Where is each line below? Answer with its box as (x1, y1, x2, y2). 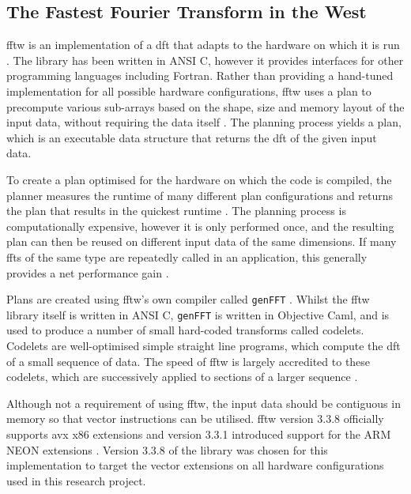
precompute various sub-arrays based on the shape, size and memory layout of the (6, 98, 405, 115)
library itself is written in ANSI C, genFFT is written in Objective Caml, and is (6, 306, 390, 322)
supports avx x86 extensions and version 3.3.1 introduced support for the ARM (6, 425, 391, 442)
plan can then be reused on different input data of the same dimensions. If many (6, 233, 397, 250)
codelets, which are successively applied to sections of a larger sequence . (6, 368, 358, 385)
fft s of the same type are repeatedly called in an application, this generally (6, 248, 368, 265)
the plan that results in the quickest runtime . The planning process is (6, 202, 346, 219)
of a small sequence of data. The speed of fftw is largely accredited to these (6, 353, 371, 369)
